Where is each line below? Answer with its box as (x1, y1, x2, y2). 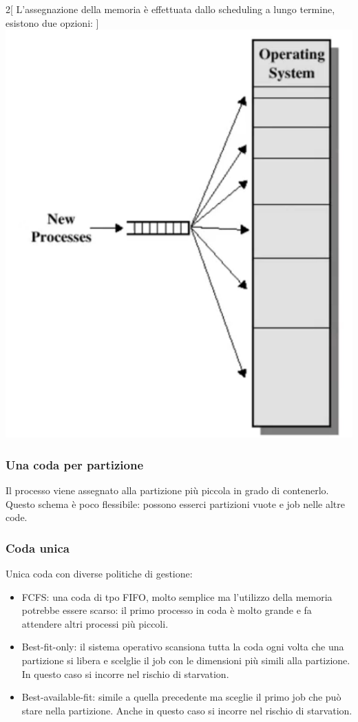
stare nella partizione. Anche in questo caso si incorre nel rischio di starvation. (21, 703, 352, 717)
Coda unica (6, 539, 70, 556)
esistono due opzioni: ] (6, 15, 99, 30)
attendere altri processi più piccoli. (21, 616, 169, 630)
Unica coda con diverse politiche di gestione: (6, 566, 193, 580)
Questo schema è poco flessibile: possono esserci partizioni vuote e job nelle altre (6, 496, 346, 511)
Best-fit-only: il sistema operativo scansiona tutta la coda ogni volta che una (21, 639, 344, 654)
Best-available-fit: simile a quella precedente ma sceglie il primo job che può (21, 690, 341, 704)
